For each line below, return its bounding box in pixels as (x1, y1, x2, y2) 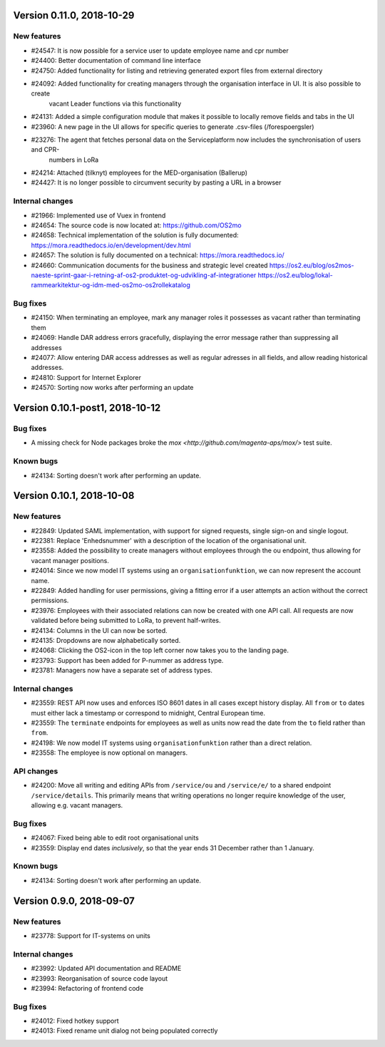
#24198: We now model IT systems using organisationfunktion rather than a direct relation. (31, 738, 312, 747)
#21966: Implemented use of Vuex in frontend (31, 211, 166, 220)
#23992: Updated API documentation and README (31, 964, 182, 973)
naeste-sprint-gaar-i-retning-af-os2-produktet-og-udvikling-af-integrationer (31, 271, 257, 279)
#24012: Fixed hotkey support (31, 1016, 119, 1026)
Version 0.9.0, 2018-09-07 (13, 894, 135, 907)
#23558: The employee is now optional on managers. (31, 748, 188, 757)
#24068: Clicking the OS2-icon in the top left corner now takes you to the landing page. (31, 646, 289, 655)
